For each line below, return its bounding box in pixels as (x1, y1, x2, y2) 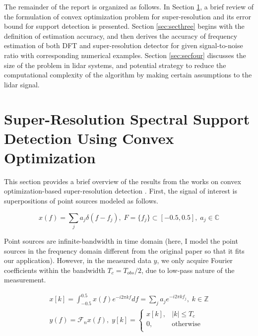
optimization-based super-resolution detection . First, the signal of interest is (4, 186, 237, 196)
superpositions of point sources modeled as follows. (4, 196, 158, 206)
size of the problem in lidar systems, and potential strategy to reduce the (4, 60, 226, 70)
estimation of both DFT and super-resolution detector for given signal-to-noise (4, 40, 243, 51)
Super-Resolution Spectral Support (4, 108, 250, 129)
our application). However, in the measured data (4, 255, 151, 266)
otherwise (172, 320, 200, 328)
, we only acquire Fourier (157, 255, 233, 266)
